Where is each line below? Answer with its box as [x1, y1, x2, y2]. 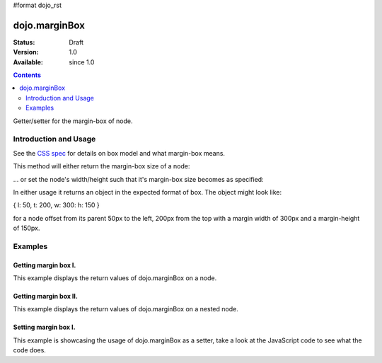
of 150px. [13, 224, 40, 233]
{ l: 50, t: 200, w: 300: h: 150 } [13, 201, 100, 209]
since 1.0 [69, 57, 95, 67]
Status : [13, 38, 35, 46]
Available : [13, 57, 44, 67]
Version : [13, 48, 39, 57]
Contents [13, 71, 42, 79]
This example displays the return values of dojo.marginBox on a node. [13, 274, 217, 282]
